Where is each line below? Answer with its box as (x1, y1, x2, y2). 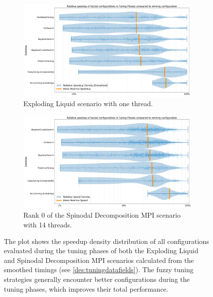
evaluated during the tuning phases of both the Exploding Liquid (4, 245, 198, 256)
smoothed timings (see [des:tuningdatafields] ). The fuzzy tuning (4, 264, 194, 275)
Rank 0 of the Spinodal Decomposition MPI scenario (23, 210, 181, 220)
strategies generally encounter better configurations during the (4, 274, 190, 284)
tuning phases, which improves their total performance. (4, 283, 168, 294)
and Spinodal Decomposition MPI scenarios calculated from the (4, 255, 194, 265)
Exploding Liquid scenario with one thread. (23, 98, 153, 109)
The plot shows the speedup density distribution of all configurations (4, 236, 209, 246)
